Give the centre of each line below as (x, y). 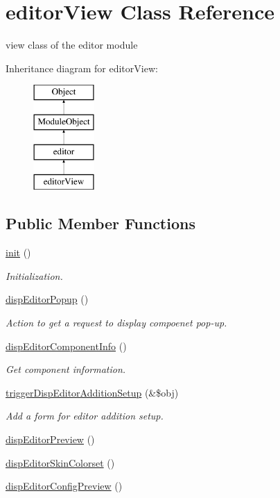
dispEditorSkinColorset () (60, 462)
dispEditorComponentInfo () (66, 346)
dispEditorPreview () (50, 439)
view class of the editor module (72, 45)
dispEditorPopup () (47, 299)
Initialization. (34, 275)
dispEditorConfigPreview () (64, 486)
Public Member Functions (100, 223)
